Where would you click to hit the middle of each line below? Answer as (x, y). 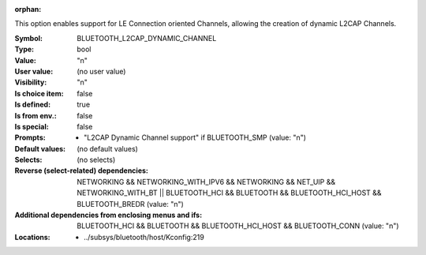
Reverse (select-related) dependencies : (82, 171)
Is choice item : (39, 93)
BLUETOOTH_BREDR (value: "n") (131, 204)
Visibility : (31, 82)
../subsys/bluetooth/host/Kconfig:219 (144, 237)
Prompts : (30, 137)
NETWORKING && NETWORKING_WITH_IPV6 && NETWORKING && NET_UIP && (206, 182)
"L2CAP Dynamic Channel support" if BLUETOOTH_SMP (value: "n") (195, 137)
